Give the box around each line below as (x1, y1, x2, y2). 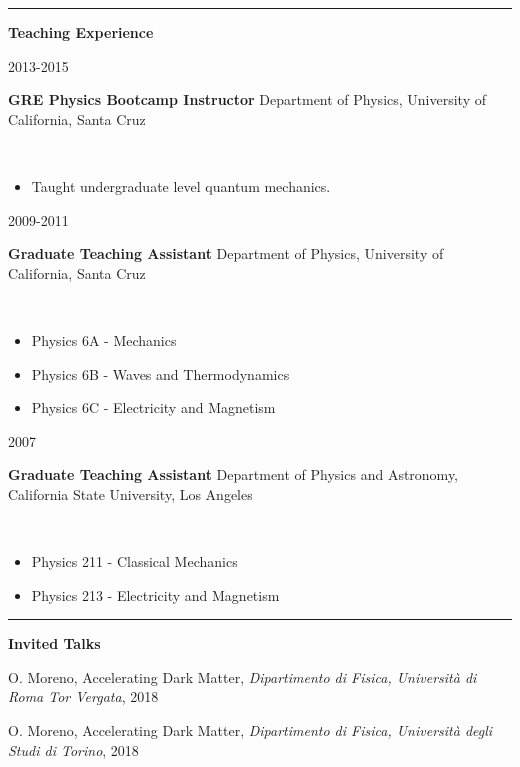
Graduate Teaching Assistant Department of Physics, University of (8, 243, 444, 264)
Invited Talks (8, 633, 101, 654)
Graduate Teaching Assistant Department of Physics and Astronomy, (8, 464, 459, 485)
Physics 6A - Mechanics (31, 329, 177, 350)
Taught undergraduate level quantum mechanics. (31, 175, 331, 196)
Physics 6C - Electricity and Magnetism (31, 397, 276, 418)
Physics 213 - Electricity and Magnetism (31, 584, 280, 605)
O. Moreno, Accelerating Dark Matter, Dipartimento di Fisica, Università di (8, 666, 477, 687)
